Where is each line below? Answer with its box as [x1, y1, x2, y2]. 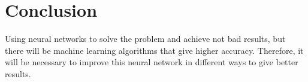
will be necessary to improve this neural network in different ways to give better [5, 56, 298, 68]
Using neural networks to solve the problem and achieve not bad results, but [5, 32, 286, 45]
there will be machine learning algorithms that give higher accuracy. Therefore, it [5, 44, 304, 56]
